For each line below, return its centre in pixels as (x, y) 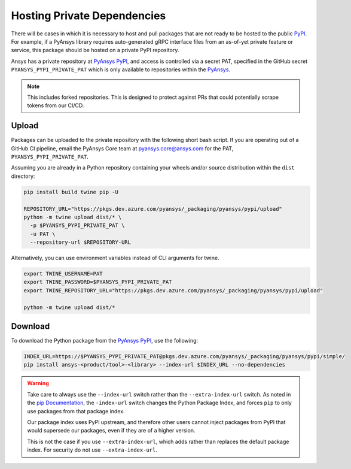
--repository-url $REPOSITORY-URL (81, 242)
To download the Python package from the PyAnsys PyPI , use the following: (105, 341)
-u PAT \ (43, 234)
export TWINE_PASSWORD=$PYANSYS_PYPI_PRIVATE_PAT (98, 282)
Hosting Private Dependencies (88, 16)
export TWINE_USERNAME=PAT (63, 274)
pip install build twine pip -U (71, 192)
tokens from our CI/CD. (56, 105)
